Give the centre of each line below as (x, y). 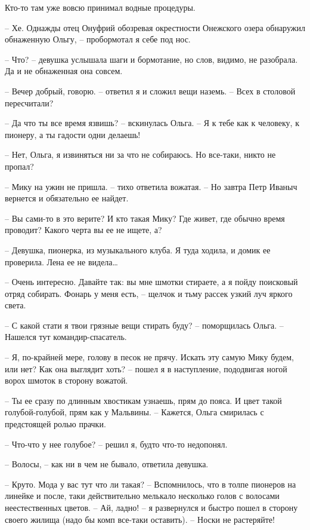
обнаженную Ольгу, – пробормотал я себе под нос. (98, 39)
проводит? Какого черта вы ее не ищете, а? (83, 230)
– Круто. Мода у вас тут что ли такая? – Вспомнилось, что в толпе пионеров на (151, 484)
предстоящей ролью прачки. (55, 424)
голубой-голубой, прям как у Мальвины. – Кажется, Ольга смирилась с (134, 412)
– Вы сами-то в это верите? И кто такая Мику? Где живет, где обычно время (145, 218)
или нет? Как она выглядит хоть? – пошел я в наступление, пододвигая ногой (146, 368)
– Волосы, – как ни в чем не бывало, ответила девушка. (107, 464)
